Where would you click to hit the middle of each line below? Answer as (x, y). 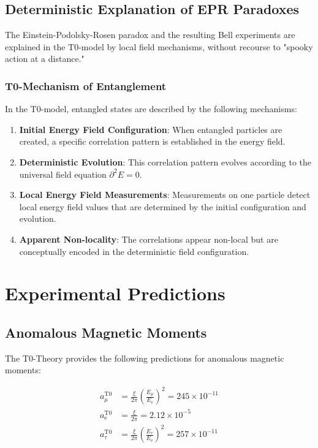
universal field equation (63, 174)
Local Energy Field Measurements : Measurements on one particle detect (165, 195)
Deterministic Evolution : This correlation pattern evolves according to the (165, 161)
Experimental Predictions (115, 293)
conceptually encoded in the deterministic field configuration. (134, 251)
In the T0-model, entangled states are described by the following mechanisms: (151, 109)
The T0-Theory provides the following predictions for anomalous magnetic (145, 358)
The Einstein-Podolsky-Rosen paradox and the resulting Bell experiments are (150, 35)
